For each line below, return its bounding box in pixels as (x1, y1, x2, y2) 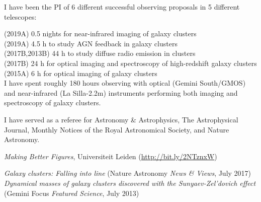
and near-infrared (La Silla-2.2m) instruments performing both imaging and (4, 87, 238, 98)
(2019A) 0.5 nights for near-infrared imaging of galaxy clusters (4, 28, 197, 39)
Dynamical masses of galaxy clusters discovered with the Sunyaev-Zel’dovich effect (4, 177, 256, 188)
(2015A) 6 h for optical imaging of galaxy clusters (4, 68, 157, 78)
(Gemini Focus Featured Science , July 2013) (4, 187, 139, 198)
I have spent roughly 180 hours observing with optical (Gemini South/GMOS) (4, 78, 246, 88)
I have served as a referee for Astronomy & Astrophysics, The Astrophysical (4, 114, 238, 124)
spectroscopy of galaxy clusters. (4, 97, 101, 108)
